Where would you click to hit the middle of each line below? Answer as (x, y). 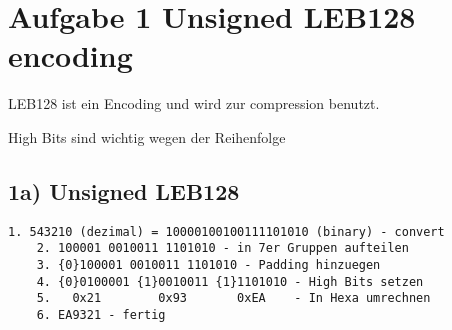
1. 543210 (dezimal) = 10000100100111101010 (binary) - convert (226, 231)
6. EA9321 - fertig (101, 314)
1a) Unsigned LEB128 (124, 190)
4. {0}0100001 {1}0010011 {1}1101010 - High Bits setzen (230, 281)
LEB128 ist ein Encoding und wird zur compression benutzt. (194, 103)
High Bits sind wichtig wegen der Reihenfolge (147, 136)
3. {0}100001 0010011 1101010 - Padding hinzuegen (208, 265)
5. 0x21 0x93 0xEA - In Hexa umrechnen (233, 298)
